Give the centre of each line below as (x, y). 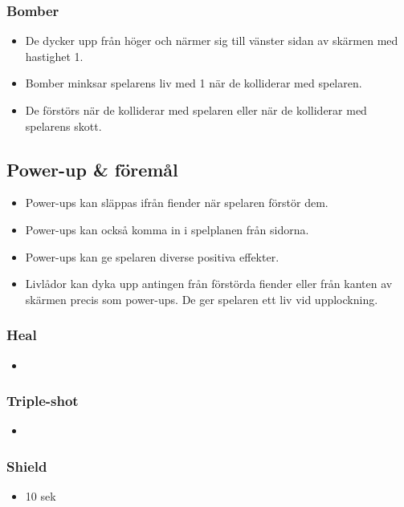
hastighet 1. (54, 56)
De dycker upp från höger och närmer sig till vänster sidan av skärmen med (212, 41)
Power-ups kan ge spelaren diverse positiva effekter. (152, 256)
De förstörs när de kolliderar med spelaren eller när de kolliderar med (196, 110)
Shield (27, 466)
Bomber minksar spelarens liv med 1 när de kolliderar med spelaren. (194, 83)
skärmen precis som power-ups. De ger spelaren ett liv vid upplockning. (202, 299)
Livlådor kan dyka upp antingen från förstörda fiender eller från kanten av (209, 284)
